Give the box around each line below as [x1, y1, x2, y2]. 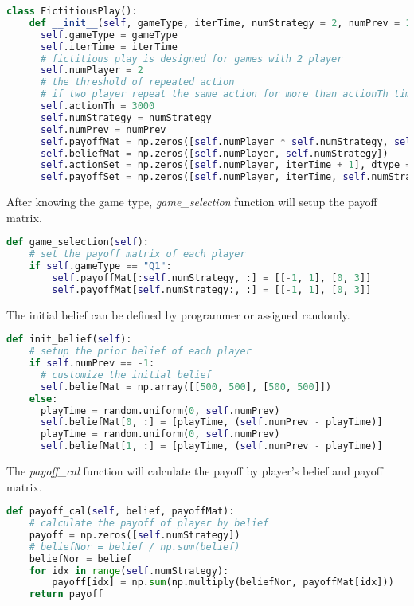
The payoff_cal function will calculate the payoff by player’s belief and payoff [6, 463, 384, 479]
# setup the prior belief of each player [29, 346, 252, 358]
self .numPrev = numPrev [40, 123, 166, 135]
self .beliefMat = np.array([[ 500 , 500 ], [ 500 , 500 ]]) [40, 381, 332, 393]
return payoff [29, 588, 103, 600]
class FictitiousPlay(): [6, 6, 138, 17]
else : [29, 393, 58, 405]
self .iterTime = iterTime [40, 41, 178, 53]
